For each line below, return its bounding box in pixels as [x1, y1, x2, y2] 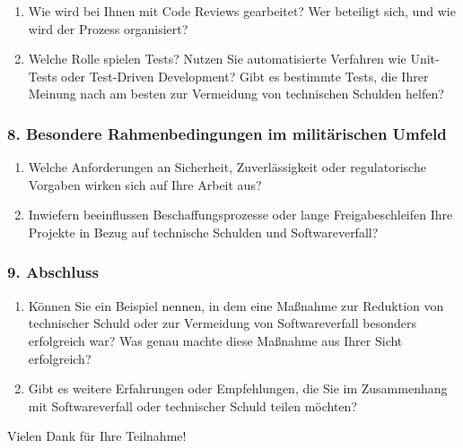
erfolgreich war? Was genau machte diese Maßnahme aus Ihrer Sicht [28, 331, 403, 349]
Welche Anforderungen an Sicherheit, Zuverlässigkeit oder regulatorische [28, 158, 426, 177]
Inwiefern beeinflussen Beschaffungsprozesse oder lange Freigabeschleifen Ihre [28, 205, 453, 224]
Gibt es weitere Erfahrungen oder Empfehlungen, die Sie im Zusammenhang [28, 379, 448, 398]
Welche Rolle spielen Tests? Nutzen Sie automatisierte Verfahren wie [28, 49, 406, 68]
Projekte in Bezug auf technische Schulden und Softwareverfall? [28, 222, 379, 241]
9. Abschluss [7, 261, 99, 283]
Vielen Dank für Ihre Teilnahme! [7, 426, 187, 445]
